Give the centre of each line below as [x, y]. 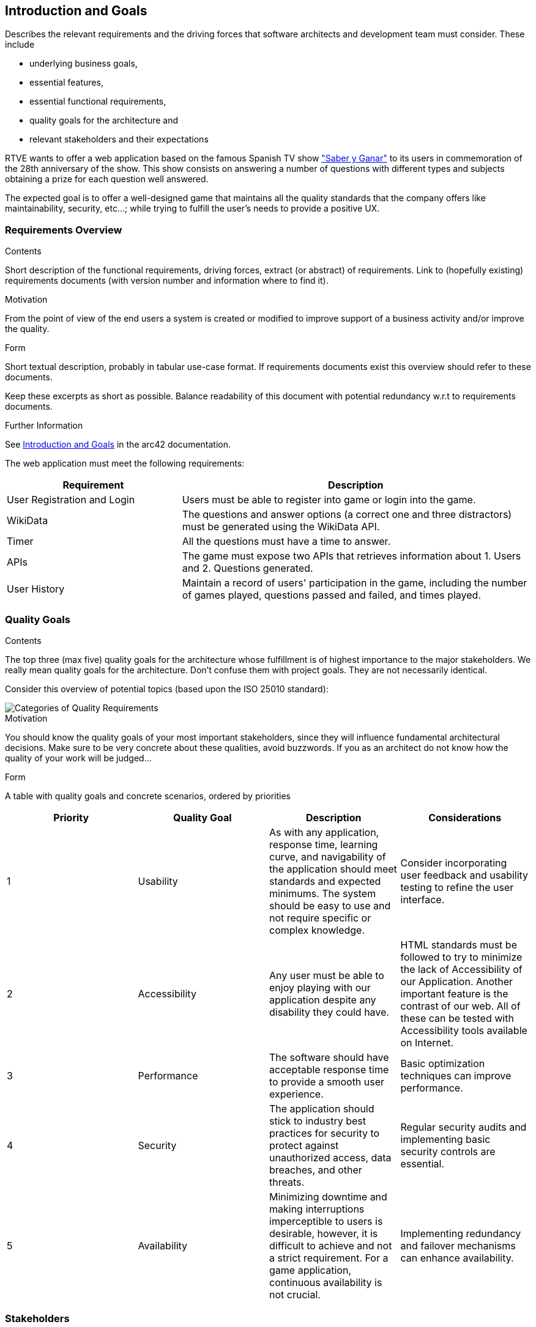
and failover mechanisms [458, 1245]
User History [36, 589]
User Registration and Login [71, 500]
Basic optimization [443, 1063]
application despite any [323, 1000]
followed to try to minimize [461, 957]
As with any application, [324, 832]
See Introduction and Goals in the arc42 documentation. [118, 445]
